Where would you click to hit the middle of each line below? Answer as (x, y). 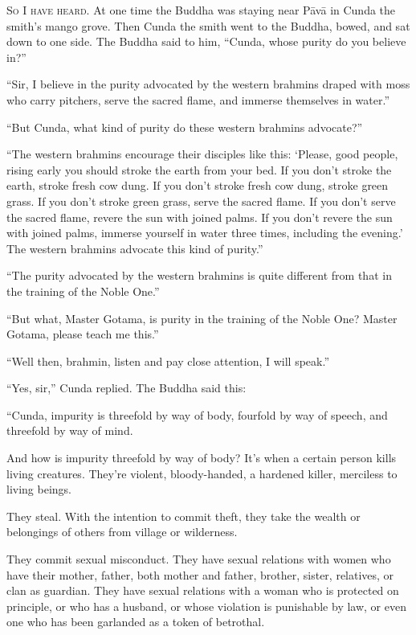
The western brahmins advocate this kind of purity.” (135, 248)
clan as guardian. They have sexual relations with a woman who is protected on (203, 590)
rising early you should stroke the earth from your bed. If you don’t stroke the (199, 169)
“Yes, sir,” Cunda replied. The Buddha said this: (126, 388)
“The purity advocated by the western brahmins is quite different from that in (199, 275)
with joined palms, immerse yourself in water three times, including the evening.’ (205, 233)
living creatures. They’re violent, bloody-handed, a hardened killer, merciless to (202, 473)
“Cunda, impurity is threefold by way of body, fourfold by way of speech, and (197, 414)
